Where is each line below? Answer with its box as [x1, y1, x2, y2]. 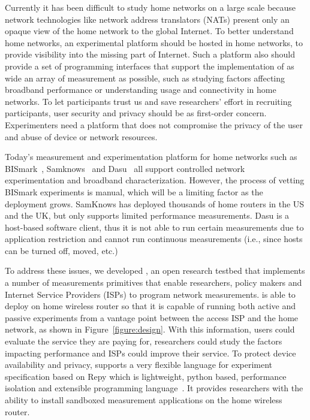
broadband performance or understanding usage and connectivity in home [5, 83, 276, 96]
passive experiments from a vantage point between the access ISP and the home [5, 311, 299, 324]
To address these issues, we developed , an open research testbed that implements [5, 264, 305, 277]
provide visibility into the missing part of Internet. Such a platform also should [5, 48, 295, 61]
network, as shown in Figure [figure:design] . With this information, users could [5, 323, 295, 336]
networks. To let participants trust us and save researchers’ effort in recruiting [5, 95, 292, 107]
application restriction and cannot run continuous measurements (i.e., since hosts [5, 232, 303, 245]
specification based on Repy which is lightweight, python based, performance [5, 370, 287, 382]
